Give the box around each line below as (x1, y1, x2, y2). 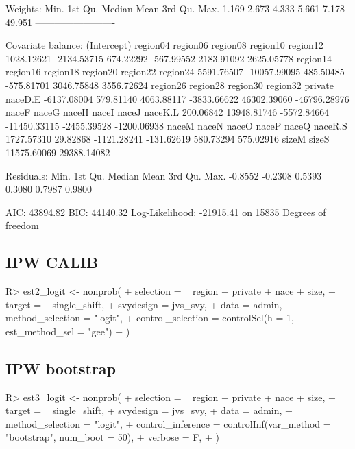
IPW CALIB (5, 252, 99, 273)
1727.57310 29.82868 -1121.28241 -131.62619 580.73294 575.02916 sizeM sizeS (5, 132, 330, 146)
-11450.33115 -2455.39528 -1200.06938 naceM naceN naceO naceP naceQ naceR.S (5, 118, 347, 132)
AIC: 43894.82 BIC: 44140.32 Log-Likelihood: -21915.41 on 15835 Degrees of (5, 204, 326, 219)
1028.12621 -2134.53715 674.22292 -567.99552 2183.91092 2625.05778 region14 (5, 51, 332, 65)
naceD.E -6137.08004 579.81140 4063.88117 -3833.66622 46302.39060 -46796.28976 (5, 91, 350, 106)
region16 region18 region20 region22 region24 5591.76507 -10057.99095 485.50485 (5, 64, 345, 79)
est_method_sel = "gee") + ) (5, 324, 130, 338)
